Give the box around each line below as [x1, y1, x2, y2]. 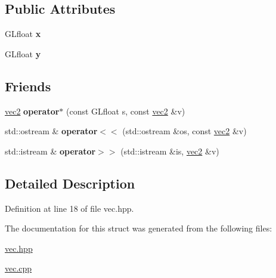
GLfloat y [5, 47, 41, 60]
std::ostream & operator [5, 125, 98, 137]
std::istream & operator [5, 144, 96, 157]
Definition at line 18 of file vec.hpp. [5, 202, 134, 214]
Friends [5, 76, 51, 95]
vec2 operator [5, 104, 60, 117]
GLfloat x [5, 27, 41, 40]
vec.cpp [5, 262, 32, 274]
